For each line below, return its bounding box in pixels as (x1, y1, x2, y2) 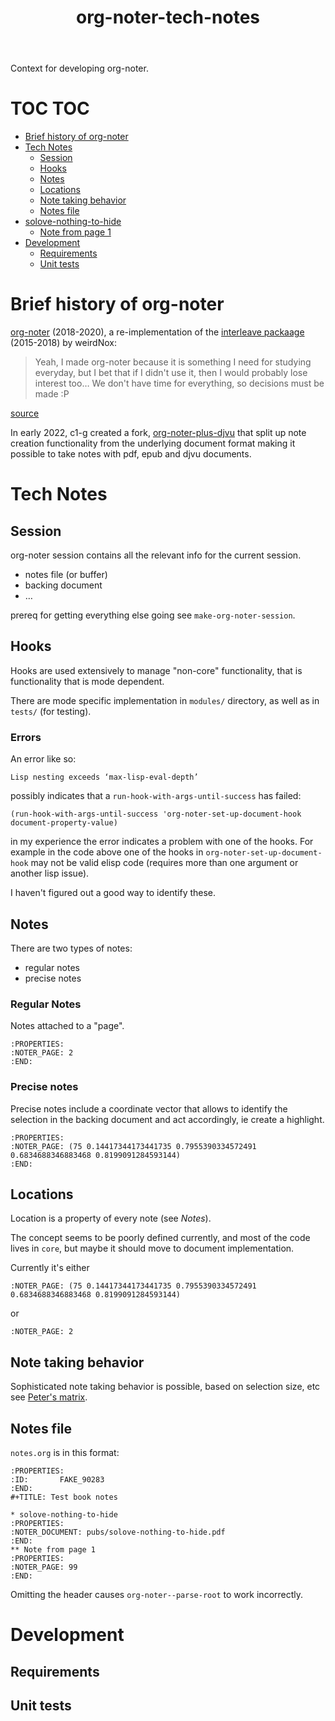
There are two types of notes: (10, 942, 133, 954)
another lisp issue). (10, 867, 90, 880)
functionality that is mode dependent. (10, 675, 165, 687)
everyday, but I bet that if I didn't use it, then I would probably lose (34, 367, 308, 379)
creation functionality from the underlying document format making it (10, 437, 296, 450)
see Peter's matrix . (10, 1391, 88, 1403)
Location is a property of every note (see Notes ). (10, 1212, 212, 1225)
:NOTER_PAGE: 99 (10, 1562, 78, 1573)
